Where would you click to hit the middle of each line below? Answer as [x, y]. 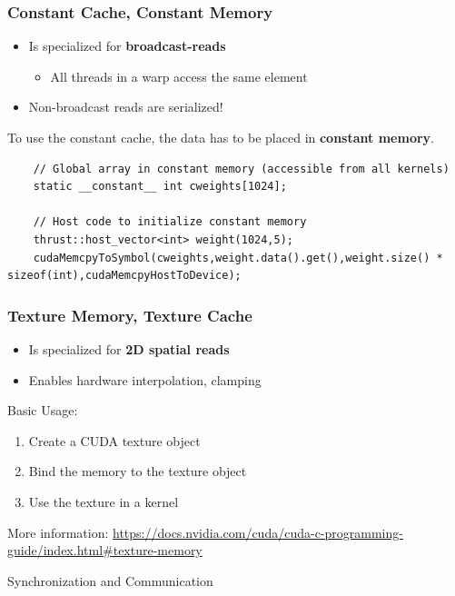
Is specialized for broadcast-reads [127, 46]
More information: [58, 532]
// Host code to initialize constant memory [170, 222]
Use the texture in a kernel [104, 501]
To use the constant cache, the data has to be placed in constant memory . [221, 137]
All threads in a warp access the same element [179, 76]
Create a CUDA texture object [114, 440]
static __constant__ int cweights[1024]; [160, 187]
